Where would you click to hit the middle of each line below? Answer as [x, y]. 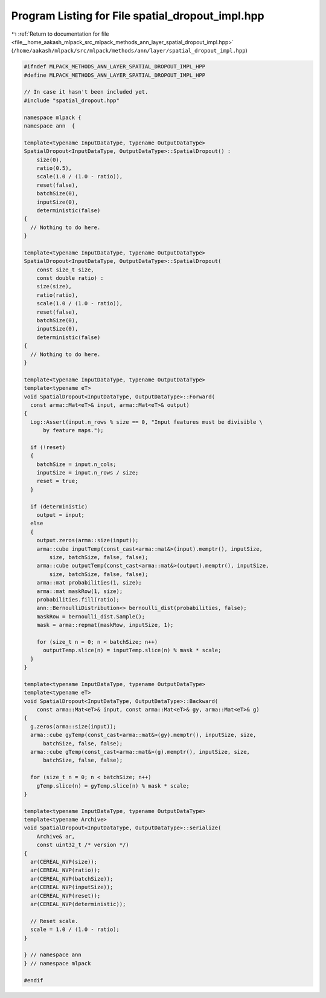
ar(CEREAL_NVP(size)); [64, 862]
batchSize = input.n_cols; [77, 464]
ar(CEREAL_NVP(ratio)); [66, 870]
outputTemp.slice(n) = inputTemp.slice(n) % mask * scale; [132, 650]
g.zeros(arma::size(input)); [74, 726]
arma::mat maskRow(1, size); [80, 591]
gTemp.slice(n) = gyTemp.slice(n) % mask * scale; [113, 786]
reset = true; [57, 481]
